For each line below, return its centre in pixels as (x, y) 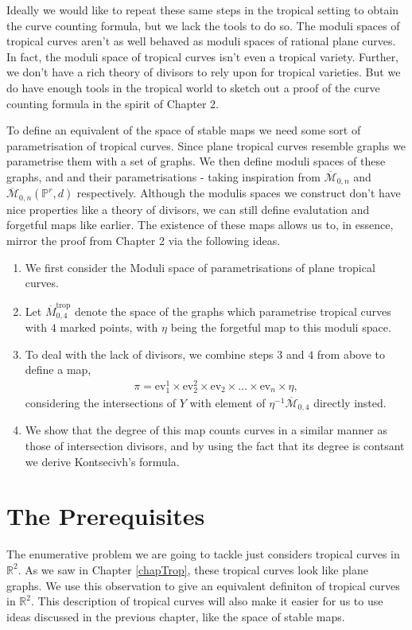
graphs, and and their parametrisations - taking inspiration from (163, 176)
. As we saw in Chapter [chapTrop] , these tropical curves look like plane (193, 569)
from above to (351, 354)
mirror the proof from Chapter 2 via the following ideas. (144, 241)
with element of (227, 403)
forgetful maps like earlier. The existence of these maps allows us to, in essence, (200, 225)
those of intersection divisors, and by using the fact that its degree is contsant (215, 446)
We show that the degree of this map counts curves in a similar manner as (206, 430)
